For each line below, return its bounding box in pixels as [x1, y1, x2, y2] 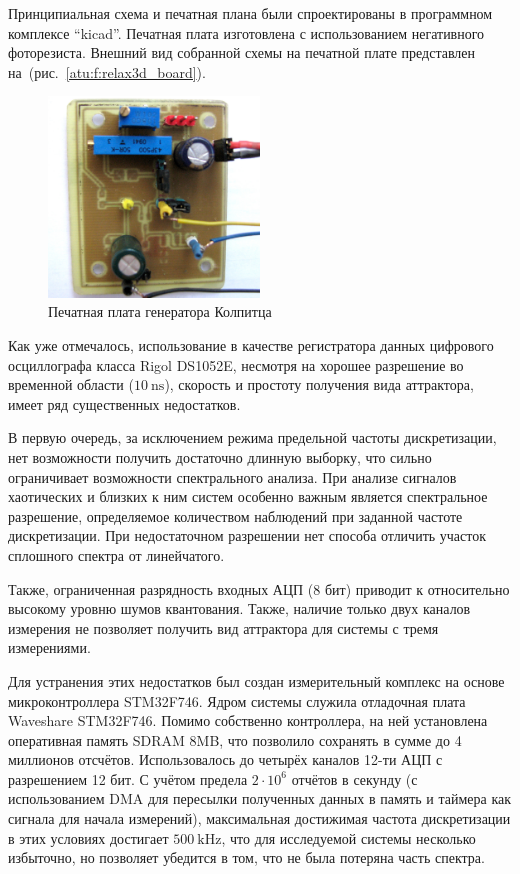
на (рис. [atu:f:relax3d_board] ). [8, 61, 206, 82]
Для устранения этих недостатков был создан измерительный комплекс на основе [8, 670, 505, 691]
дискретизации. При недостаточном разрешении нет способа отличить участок [8, 525, 487, 546]
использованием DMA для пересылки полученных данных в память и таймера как [8, 788, 512, 809]
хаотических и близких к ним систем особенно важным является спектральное [8, 486, 488, 507]
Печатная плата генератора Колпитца [48, 301, 272, 322]
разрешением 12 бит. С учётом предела [8, 768, 248, 789]
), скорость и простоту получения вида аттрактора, [164, 374, 474, 395]
